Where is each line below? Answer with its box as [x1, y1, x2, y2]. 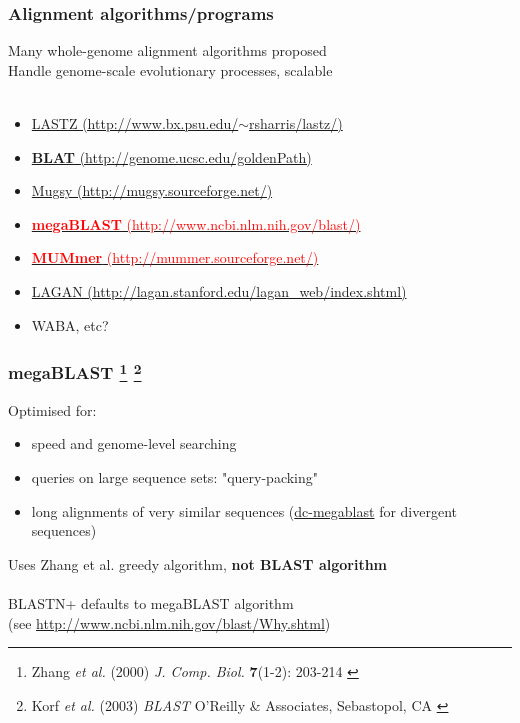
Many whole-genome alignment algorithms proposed [8, 40, 327, 61]
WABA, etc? [31, 314, 109, 335]
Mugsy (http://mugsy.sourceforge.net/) [31, 180, 273, 201]
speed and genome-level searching [31, 433, 237, 454]
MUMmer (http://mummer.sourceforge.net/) [31, 247, 319, 268]
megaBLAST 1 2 [8, 358, 142, 385]
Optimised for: [8, 399, 97, 420]
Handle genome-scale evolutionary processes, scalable [8, 59, 333, 80]
